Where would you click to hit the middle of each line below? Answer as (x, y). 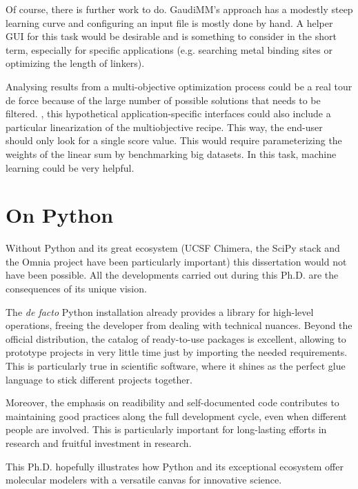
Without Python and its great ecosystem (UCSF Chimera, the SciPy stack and (173, 248)
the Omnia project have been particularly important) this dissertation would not (176, 261)
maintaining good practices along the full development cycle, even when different (176, 416)
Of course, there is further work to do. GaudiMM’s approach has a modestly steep (179, 9)
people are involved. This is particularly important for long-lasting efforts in (166, 429)
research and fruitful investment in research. (99, 442)
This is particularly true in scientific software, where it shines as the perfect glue (176, 366)
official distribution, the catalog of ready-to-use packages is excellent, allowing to (176, 338)
